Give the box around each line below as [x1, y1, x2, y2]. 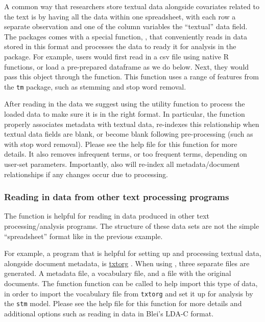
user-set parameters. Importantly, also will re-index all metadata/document [4, 158, 240, 169]
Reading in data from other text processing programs [4, 190, 229, 203]
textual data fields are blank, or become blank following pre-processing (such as [4, 128, 253, 139]
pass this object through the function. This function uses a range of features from [4, 71, 259, 82]
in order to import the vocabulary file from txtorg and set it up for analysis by [4, 288, 253, 298]
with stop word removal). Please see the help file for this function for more [4, 138, 237, 149]
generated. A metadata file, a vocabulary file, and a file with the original [4, 268, 231, 278]
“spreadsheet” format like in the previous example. [4, 230, 163, 241]
